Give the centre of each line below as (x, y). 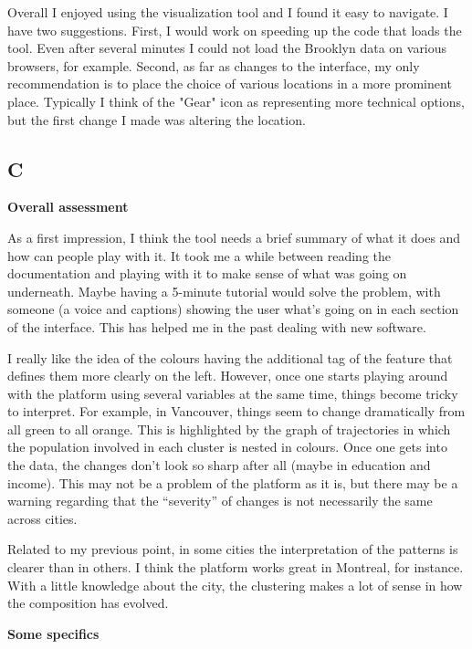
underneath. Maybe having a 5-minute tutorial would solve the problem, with (224, 291)
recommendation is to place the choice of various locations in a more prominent (230, 84)
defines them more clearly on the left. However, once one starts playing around (228, 376)
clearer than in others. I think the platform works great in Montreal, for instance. (236, 567)
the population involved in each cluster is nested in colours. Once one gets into (227, 447)
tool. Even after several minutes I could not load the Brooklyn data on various (227, 48)
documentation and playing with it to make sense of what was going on (207, 273)
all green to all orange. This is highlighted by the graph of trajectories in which (229, 429)
